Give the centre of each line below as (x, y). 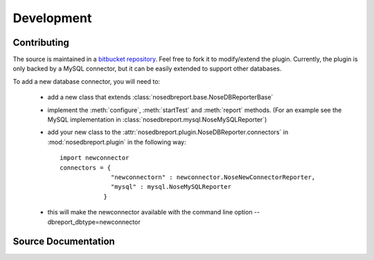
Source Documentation (64, 242)
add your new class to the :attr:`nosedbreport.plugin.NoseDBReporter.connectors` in (168, 132)
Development (52, 18)
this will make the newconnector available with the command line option (150, 212)
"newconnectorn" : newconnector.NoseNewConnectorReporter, (213, 177)
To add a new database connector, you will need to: (87, 81)
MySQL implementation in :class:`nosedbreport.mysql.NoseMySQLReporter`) (157, 120)
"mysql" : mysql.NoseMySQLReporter (171, 187)
